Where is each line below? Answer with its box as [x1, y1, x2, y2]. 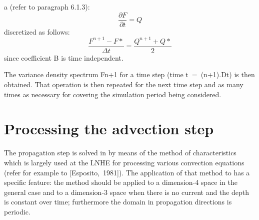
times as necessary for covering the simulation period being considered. [4, 89, 221, 99]
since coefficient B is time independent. [4, 52, 123, 63]
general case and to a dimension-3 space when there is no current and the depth [4, 186, 249, 197]
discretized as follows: [4, 26, 70, 37]
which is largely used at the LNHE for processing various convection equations [4, 157, 244, 167]
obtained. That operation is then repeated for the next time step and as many [4, 79, 243, 89]
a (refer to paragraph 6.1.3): [4, 2, 90, 12]
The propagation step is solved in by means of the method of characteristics [4, 147, 236, 158]
